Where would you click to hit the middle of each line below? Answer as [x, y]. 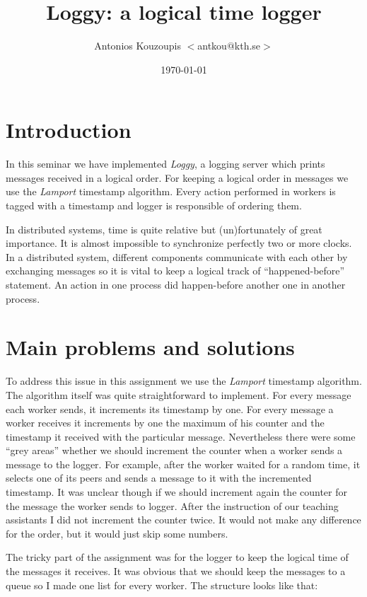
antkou [212, 46]
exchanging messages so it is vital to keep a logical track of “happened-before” [175, 271]
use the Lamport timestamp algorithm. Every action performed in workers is [171, 191]
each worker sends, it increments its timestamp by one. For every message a [170, 408]
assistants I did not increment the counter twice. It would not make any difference [183, 520]
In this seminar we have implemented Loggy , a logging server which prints [165, 164]
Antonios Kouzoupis [138, 46]
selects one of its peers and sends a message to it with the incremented [159, 478]
